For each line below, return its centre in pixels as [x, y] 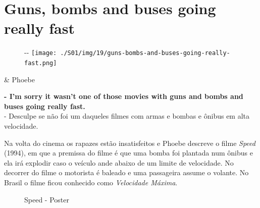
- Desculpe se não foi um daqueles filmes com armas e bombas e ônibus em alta [127, 116]
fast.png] [41, 63]
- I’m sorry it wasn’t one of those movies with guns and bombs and [124, 96]
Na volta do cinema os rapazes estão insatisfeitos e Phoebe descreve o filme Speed [130, 143]
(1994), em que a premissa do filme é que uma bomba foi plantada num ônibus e [128, 153]
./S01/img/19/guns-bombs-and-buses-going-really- [145, 53]
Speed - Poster [47, 199]
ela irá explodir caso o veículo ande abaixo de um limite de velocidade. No [119, 162]
